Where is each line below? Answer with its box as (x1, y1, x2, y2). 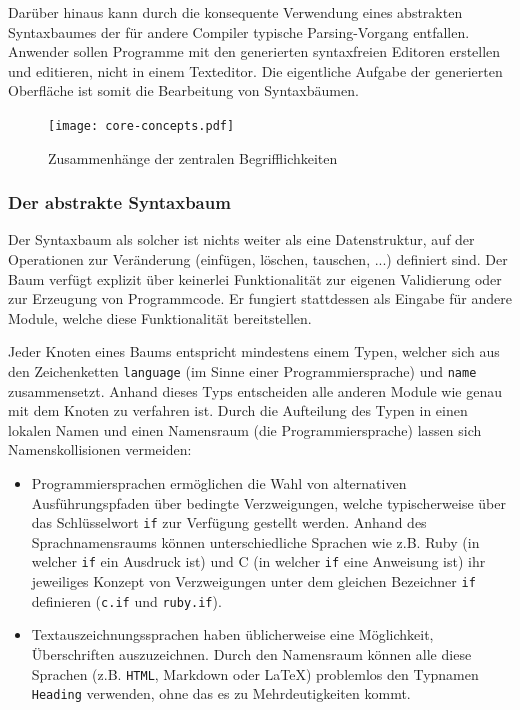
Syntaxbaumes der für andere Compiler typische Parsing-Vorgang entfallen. (8, 21, 470, 42)
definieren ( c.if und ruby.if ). (31, 590, 222, 611)
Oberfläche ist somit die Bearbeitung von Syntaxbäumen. (8, 80, 359, 101)
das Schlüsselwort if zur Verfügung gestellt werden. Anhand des (31, 512, 427, 533)
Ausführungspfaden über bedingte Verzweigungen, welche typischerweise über (31, 492, 506, 513)
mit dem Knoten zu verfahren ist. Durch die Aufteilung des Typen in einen (8, 400, 468, 421)
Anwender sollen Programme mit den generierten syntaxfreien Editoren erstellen (8, 41, 501, 62)
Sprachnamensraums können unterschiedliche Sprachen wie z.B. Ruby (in (31, 531, 480, 552)
